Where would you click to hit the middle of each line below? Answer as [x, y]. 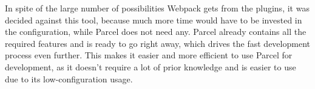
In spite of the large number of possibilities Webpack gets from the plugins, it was [157, 8]
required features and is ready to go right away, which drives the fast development [157, 43]
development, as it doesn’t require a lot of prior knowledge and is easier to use [151, 66]
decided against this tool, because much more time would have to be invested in [154, 20]
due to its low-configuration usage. [69, 78]
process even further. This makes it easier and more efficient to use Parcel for [149, 55]
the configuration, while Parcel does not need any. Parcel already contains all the [156, 32]
